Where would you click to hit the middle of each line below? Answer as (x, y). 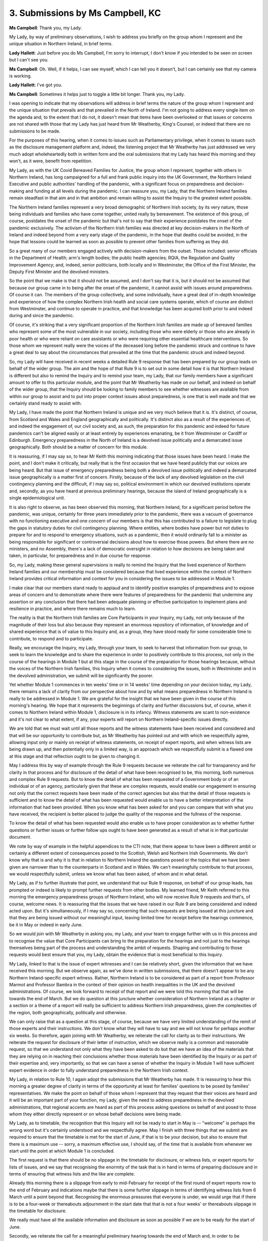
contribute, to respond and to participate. (51, 638)
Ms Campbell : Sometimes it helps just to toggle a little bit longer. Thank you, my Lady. (97, 94)
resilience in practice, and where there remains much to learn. (72, 609)
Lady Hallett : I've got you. (36, 85)
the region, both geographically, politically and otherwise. (68, 1012)
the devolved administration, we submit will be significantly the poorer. (81, 676)
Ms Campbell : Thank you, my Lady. (45, 28)
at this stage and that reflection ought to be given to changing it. (75, 756)
